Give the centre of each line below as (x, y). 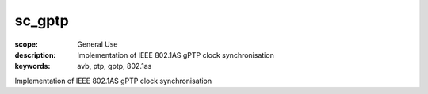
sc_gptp (42, 21)
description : (35, 55)
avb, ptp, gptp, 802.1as (115, 66)
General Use (97, 44)
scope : (27, 44)
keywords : (32, 66)
